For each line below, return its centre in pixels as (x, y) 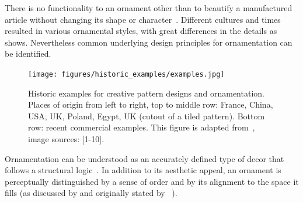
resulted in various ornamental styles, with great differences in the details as (141, 31)
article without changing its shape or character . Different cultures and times (143, 19)
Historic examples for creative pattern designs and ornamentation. (146, 93)
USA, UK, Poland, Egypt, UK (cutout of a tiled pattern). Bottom (147, 116)
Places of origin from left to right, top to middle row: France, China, (151, 104)
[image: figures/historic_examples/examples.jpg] (126, 74)
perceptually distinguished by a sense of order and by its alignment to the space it (152, 181)
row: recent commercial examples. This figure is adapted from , (142, 127)
